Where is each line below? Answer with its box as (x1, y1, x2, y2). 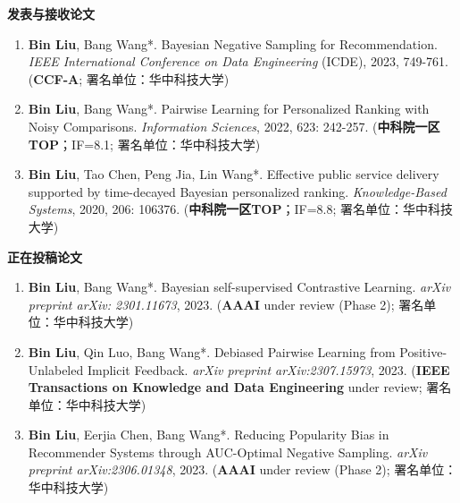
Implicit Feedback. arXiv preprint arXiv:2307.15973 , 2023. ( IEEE (87, 360, 450, 379)
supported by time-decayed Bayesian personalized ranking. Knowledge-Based (28, 182, 447, 200)
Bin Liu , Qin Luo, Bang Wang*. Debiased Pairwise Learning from (28, 342, 396, 361)
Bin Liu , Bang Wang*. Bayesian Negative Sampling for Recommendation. (28, 34, 438, 53)
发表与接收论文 (7, 4, 95, 22)
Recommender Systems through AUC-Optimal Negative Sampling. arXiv (28, 442, 428, 461)
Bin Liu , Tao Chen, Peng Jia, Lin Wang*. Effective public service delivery (28, 165, 439, 183)
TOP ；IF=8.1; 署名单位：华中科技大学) (28, 134, 261, 153)
